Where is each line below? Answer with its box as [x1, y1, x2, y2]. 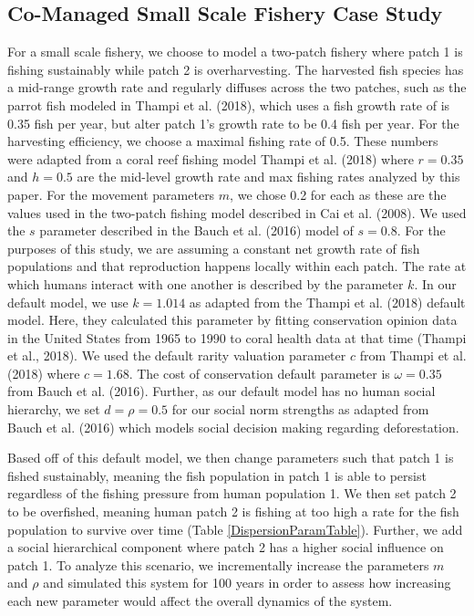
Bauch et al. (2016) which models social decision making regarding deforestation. [7, 417, 459, 436]
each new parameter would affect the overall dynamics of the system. [7, 591, 393, 611]
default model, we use [7, 292, 129, 311]
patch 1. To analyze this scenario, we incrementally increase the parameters [7, 555, 429, 574]
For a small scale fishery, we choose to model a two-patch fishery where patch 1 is [7, 42, 463, 61]
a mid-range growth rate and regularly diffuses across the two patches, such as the [7, 78, 467, 97]
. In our [414, 274, 457, 293]
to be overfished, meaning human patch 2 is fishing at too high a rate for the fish [7, 502, 459, 521]
